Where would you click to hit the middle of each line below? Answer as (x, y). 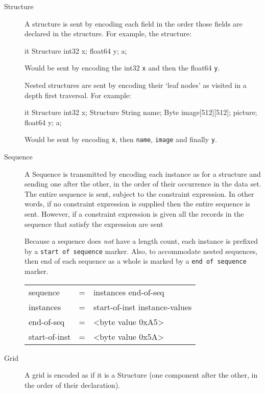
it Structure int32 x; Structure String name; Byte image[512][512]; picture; (141, 112)
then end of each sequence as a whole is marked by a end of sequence (136, 261)
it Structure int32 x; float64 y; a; (76, 50)
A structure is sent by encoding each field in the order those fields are (134, 23)
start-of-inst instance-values (142, 307)
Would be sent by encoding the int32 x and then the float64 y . (122, 68)
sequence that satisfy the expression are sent (94, 224)
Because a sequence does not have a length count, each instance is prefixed (141, 241)
